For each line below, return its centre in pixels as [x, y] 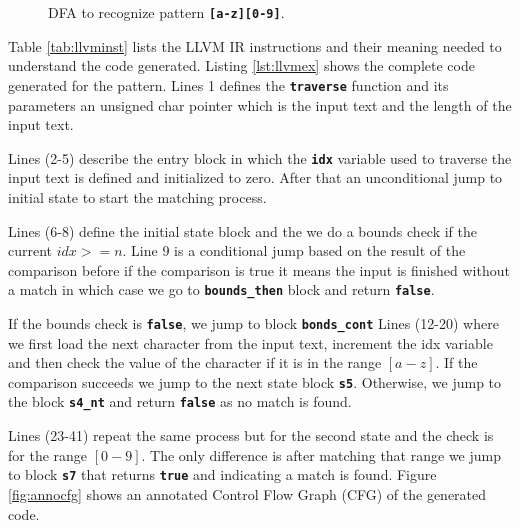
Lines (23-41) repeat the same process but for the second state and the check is [251, 435]
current [30, 250]
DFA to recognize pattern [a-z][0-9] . [166, 12]
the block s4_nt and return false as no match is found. [180, 401]
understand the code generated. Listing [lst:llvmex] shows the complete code [241, 65]
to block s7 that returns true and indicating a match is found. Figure [222, 474]
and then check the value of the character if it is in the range [195, 362]
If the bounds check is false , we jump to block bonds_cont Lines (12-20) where [253, 322]
